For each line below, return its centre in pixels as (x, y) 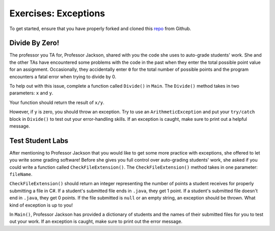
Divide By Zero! (34, 43)
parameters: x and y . (31, 93)
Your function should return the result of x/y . (57, 102)
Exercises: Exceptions (57, 13)
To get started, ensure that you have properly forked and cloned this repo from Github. (100, 29)
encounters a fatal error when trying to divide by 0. (63, 76)
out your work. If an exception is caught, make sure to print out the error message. (96, 221)
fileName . (21, 174)
